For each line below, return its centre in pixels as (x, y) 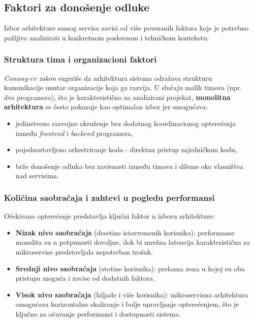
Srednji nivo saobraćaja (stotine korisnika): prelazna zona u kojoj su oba (130, 268)
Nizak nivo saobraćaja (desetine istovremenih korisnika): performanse (125, 232)
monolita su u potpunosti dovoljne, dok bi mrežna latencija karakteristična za (133, 242)
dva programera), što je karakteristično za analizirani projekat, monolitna (117, 97)
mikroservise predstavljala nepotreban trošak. (84, 251)
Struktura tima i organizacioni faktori (80, 59)
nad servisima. (37, 176)
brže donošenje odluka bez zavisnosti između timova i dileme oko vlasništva (129, 166)
